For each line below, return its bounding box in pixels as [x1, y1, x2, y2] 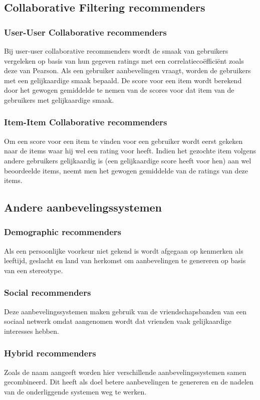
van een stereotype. [4, 265, 63, 275]
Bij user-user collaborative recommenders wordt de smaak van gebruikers [4, 46, 228, 56]
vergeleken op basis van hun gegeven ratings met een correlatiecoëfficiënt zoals [4, 55, 244, 66]
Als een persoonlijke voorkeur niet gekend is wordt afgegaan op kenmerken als [4, 245, 243, 256]
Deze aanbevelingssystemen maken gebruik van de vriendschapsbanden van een [4, 306, 247, 316]
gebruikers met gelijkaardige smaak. [4, 94, 114, 105]
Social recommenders [4, 286, 91, 299]
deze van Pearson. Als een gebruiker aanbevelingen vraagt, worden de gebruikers [4, 65, 251, 76]
